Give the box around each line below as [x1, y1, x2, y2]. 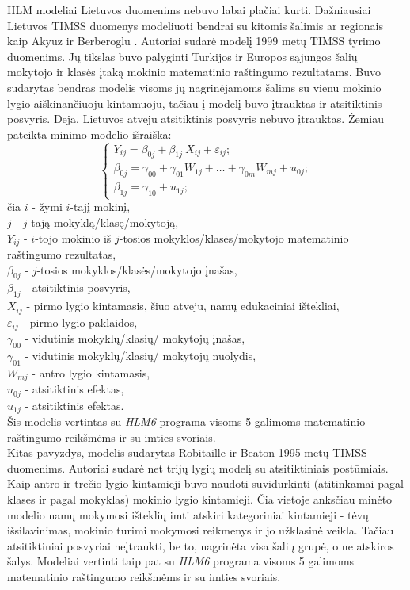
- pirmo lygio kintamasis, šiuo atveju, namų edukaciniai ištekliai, [26, 297, 340, 314]
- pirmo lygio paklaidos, [22, 313, 138, 330]
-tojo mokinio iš [35, 229, 112, 246]
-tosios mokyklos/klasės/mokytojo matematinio [119, 229, 349, 246]
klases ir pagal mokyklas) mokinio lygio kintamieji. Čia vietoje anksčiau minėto [7, 491, 393, 507]
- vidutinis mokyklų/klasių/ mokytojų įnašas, [25, 330, 245, 347]
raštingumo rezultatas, [7, 245, 116, 262]
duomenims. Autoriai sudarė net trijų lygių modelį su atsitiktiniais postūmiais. [7, 459, 389, 476]
